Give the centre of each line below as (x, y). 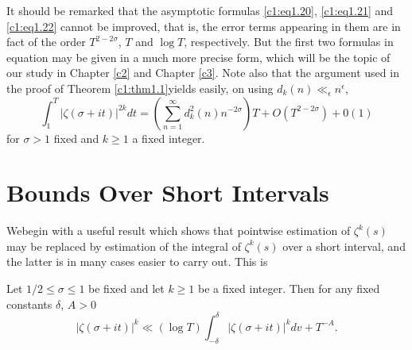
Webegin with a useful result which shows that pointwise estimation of (179, 231)
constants (29, 304)
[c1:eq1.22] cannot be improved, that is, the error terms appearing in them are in (204, 26)
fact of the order (46, 42)
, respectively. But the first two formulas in (289, 42)
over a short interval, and (344, 246)
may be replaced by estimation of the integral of (124, 246)
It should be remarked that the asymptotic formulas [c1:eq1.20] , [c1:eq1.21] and (200, 10)
